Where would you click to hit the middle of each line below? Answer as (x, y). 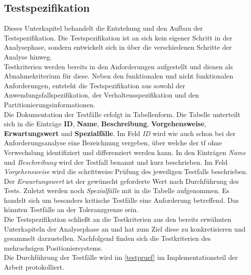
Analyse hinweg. (28, 56)
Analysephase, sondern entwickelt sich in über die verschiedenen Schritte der (118, 47)
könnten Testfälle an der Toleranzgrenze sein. (71, 209)
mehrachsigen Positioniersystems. (54, 247)
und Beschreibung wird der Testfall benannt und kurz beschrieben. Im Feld (116, 162)
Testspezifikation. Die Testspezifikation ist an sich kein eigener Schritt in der (118, 37)
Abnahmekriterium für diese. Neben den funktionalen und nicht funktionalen (119, 76)
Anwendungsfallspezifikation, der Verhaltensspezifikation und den (102, 95)
